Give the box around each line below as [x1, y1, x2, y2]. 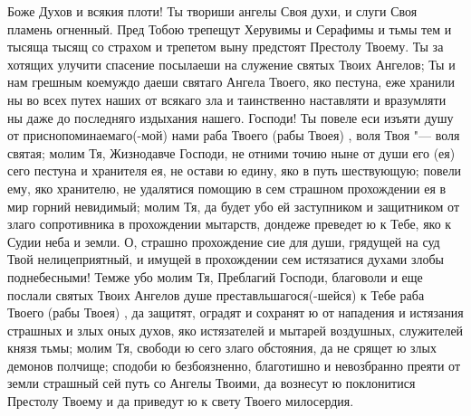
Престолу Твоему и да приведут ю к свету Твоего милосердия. [7, 392, 354, 411]
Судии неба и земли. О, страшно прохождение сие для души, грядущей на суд [7, 232, 440, 251]
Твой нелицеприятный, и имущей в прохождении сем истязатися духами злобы [7, 250, 444, 269]
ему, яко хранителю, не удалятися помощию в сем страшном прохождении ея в [7, 178, 447, 197]
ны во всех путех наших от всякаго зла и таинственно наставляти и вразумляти [7, 90, 447, 109]
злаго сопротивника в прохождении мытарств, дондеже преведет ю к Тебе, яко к [7, 214, 452, 233]
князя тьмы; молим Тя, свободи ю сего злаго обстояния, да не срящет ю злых [7, 338, 437, 357]
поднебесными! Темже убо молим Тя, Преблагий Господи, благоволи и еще [7, 267, 423, 286]
